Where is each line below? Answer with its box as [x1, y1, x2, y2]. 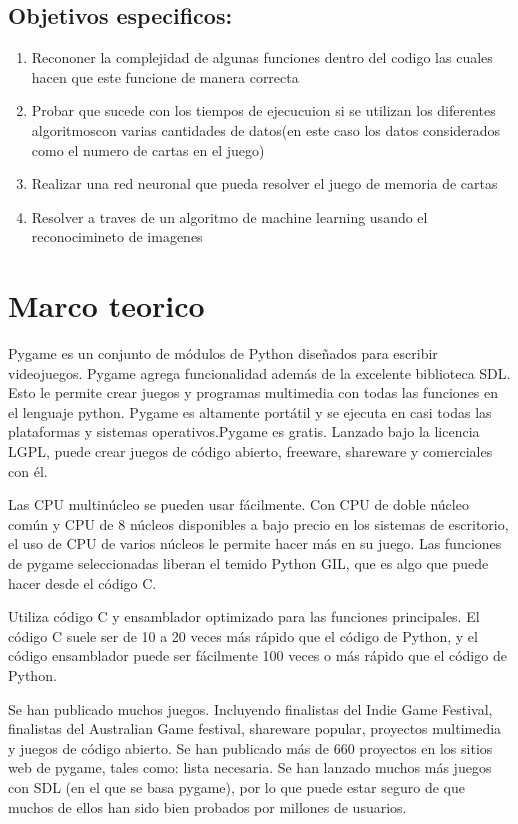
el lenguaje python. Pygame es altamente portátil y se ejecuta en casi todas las [8, 401, 492, 422]
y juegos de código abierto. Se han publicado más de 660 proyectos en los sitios [8, 737, 493, 758]
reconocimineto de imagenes [31, 226, 203, 247]
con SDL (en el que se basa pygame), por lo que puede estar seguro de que [8, 776, 465, 797]
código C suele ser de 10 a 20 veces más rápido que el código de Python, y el [8, 625, 478, 646]
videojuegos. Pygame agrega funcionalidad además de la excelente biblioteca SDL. [8, 362, 511, 383]
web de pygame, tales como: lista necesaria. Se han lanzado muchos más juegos [8, 757, 492, 778]
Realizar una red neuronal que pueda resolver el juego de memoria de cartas [31, 173, 498, 194]
